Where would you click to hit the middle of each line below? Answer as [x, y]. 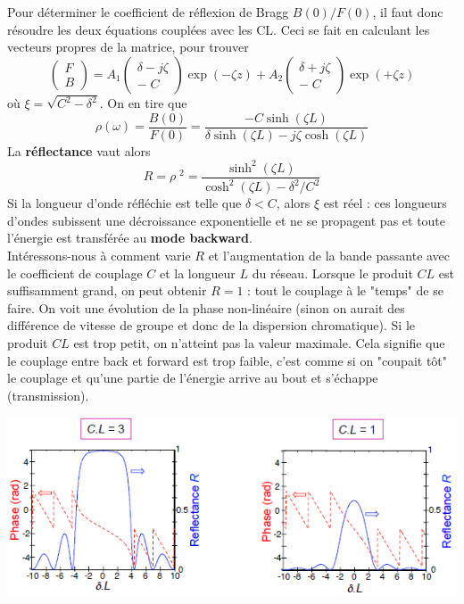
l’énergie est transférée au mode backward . [130, 238]
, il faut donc [408, 12]
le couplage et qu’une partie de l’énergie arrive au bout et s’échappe [193, 378]
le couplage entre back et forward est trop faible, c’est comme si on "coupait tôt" [228, 360]
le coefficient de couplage [75, 273]
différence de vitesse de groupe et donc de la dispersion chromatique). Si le [211, 325]
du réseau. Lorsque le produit [332, 273]
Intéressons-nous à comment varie [99, 255]
